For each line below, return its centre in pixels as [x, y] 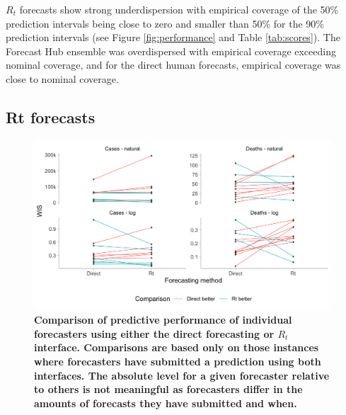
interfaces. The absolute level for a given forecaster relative [182, 375]
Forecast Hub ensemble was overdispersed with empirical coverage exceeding [171, 51]
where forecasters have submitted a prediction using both [178, 361]
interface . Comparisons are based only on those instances [177, 347]
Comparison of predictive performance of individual [163, 320]
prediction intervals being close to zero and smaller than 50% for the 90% [165, 23]
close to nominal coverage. [62, 78]
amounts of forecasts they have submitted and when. [166, 403]
